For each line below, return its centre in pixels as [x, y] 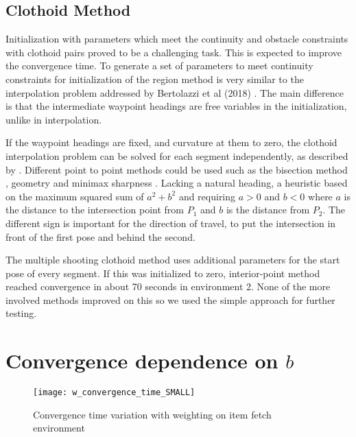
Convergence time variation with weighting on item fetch [152, 414]
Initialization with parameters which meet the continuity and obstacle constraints [177, 39]
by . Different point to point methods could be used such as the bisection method [177, 169]
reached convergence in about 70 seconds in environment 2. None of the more [168, 286]
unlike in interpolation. [54, 119]
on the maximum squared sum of [75, 196]
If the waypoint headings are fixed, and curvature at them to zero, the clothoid [171, 142]
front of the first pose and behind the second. [100, 236]
